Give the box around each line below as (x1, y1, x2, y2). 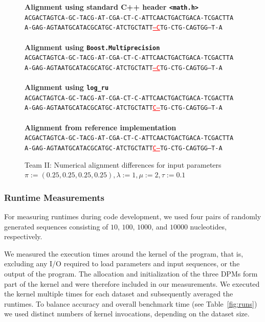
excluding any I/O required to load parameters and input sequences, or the (4, 258, 240, 269)
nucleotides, (190, 221, 227, 232)
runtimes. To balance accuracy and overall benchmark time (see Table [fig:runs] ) (4, 298, 257, 309)
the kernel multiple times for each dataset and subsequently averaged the (4, 288, 233, 299)
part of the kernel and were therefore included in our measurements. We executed (4, 278, 260, 289)
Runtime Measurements (4, 191, 104, 203)
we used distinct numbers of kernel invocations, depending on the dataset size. (4, 308, 250, 319)
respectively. (4, 231, 42, 242)
